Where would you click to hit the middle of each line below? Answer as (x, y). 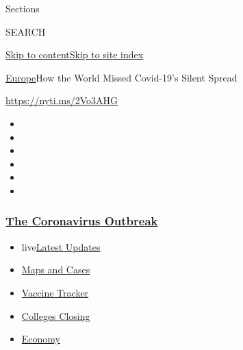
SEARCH (26, 31)
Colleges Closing (56, 315)
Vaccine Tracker (55, 292)
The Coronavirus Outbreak (82, 221)
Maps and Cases (56, 270)
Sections (23, 8)
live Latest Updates (61, 246)
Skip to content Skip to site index (75, 54)
